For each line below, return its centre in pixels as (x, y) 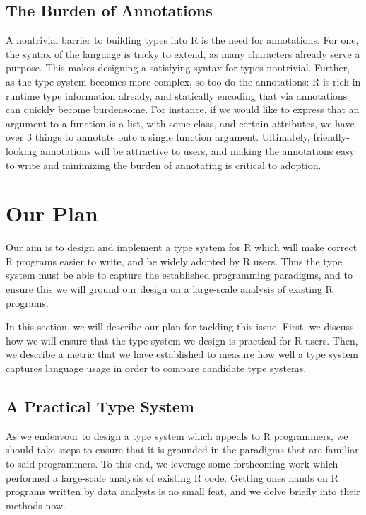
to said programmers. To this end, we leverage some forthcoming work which (172, 463)
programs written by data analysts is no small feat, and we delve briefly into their (183, 491)
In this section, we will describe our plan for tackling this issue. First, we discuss (180, 326)
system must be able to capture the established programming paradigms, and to (179, 275)
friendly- (331, 137)
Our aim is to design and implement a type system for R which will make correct (182, 247)
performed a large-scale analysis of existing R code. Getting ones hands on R (172, 477)
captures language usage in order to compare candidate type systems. (156, 368)
